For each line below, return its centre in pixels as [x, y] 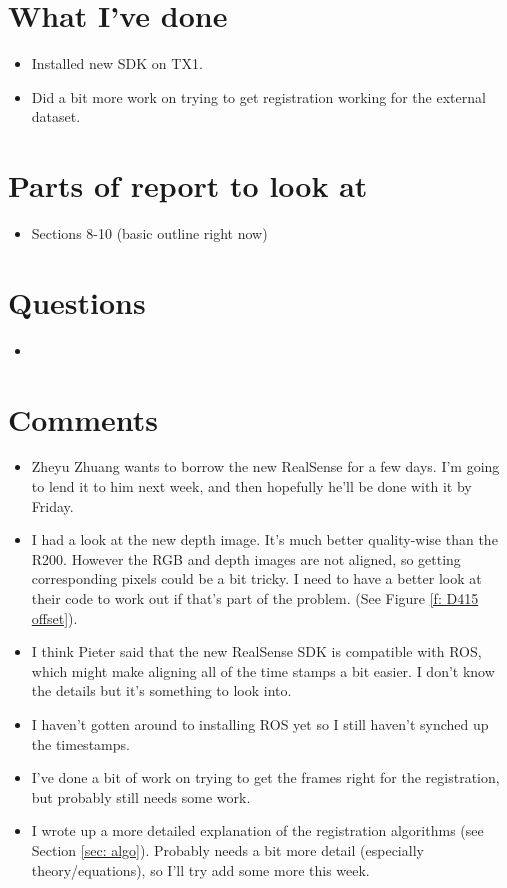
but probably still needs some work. [141, 796]
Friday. [52, 505]
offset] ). [54, 617]
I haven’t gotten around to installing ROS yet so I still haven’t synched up [260, 724]
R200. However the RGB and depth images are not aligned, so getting [246, 558]
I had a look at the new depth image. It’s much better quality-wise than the [264, 539]
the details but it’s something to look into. [161, 690]
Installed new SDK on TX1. [117, 63]
